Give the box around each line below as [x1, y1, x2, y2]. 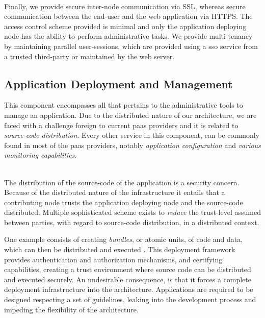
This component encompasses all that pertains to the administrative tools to [4, 100, 243, 110]
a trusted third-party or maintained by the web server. [4, 51, 175, 61]
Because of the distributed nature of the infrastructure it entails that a [4, 187, 225, 198]
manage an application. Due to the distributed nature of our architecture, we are [4, 109, 257, 120]
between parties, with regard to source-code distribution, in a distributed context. [4, 216, 259, 227]
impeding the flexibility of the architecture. [4, 304, 139, 314]
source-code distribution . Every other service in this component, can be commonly [4, 130, 259, 140]
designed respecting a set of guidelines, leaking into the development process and [4, 294, 256, 305]
